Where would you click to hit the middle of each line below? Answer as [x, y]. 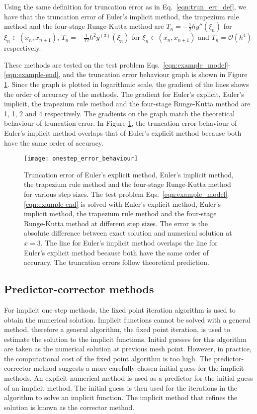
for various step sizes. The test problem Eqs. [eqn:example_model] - [127, 194]
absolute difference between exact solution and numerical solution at [128, 233]
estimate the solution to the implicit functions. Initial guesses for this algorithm [125, 339]
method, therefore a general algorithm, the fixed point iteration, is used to [117, 329]
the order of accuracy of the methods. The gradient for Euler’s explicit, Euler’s [124, 94]
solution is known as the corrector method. [69, 407]
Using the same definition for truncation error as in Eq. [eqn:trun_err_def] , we [125, 6]
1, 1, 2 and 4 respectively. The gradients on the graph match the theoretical [120, 113]
